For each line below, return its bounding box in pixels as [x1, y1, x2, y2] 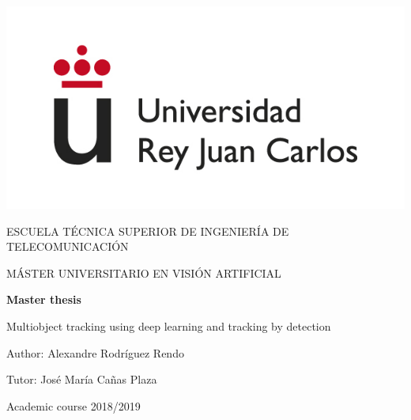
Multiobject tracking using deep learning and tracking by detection [6, 317, 331, 334]
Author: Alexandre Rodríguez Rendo [6, 344, 184, 361]
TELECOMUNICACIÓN [6, 238, 129, 255]
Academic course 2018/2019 [6, 397, 141, 414]
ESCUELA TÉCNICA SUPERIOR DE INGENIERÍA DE [6, 222, 289, 239]
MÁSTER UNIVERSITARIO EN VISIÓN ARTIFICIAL [6, 264, 281, 281]
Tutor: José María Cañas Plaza [6, 371, 157, 388]
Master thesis [6, 291, 81, 308]
